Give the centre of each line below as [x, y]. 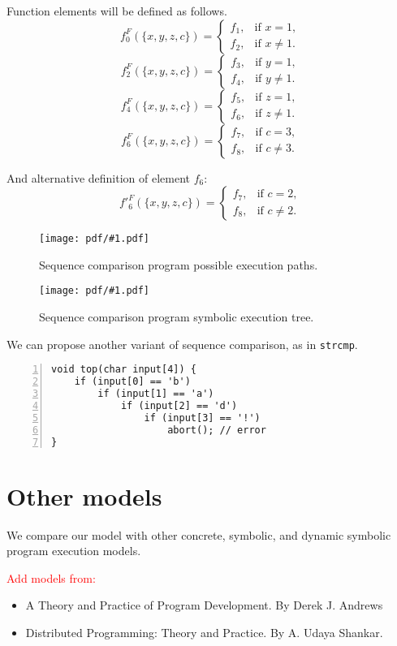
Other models [84, 495]
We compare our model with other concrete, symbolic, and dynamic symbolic [199, 534]
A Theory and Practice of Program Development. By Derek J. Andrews [204, 605]
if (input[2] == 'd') [179, 405]
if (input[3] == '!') [202, 418]
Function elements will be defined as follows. [117, 11]
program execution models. [74, 551]
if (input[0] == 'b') [132, 382]
